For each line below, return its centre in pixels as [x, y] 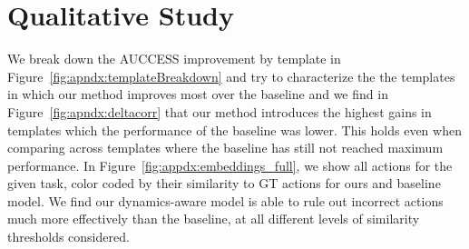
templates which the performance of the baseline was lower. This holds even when [234, 129]
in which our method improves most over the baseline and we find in [198, 94]
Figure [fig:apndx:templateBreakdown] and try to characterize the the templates [231, 76]
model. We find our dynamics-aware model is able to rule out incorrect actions [225, 200]
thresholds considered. [68, 237]
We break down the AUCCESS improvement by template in [174, 59]
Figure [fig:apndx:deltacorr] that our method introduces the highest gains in [220, 111]
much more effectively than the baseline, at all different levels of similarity [214, 219]
